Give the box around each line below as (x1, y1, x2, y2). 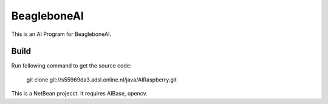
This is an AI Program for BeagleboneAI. (11, 30, 112, 38)
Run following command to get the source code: (11, 62, 132, 69)
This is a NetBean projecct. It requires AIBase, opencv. (11, 90, 148, 97)
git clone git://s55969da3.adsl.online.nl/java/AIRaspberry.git (26, 76, 177, 83)
